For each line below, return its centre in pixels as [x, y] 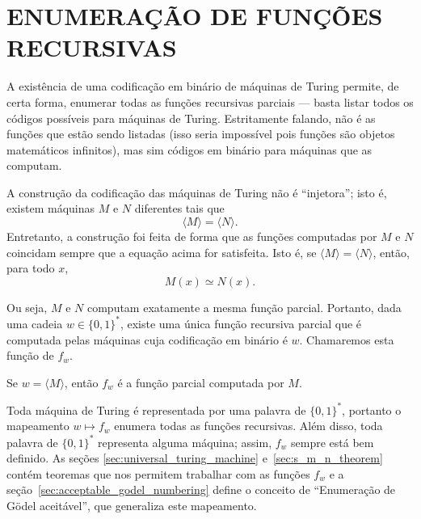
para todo [31, 268]
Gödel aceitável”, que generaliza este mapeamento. [132, 505]
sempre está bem [333, 442]
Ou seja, [27, 307]
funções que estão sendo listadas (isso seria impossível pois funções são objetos [201, 134]
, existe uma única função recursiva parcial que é [241, 323]
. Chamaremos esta [347, 339]
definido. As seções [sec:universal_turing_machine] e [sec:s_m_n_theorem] [195, 458]
